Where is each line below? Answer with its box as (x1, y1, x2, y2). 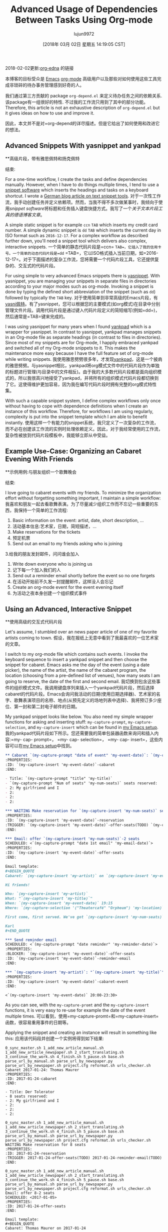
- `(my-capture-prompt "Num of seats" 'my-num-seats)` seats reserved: (5, 780, 157, 786)
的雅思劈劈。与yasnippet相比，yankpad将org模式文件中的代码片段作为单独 (5, 362, 160, 368)
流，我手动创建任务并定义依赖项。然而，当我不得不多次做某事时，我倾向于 (5, 199, 158, 205)
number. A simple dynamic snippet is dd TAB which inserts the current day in (5, 227, 161, 233)
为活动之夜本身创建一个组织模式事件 (12, 590, 87, 596)
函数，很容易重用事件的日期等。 (5, 1019, 71, 1025)
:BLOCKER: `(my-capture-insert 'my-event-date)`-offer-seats (5, 951, 135, 957)
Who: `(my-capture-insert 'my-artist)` (5, 891, 88, 896)
